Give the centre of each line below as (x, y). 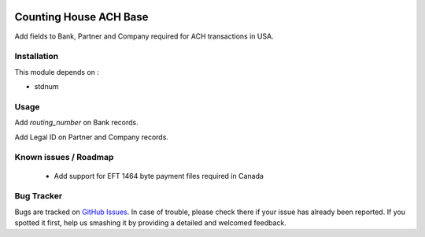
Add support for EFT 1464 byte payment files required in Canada (159, 176)
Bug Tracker (39, 196)
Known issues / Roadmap (64, 157)
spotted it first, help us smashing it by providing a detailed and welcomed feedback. (150, 223)
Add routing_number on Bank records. (77, 123)
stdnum (46, 87)
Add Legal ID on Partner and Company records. (92, 137)
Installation (37, 57)
